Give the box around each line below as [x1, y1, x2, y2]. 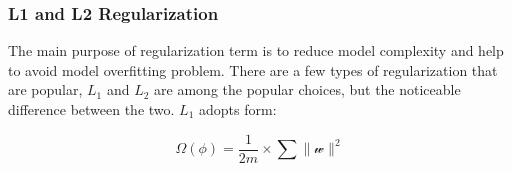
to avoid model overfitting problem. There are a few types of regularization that [8, 59, 498, 80]
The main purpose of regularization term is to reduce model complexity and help [8, 40, 504, 61]
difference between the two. [8, 99, 175, 119]
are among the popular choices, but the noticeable [154, 79, 461, 100]
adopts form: [199, 99, 277, 119]
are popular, [8, 79, 83, 100]
